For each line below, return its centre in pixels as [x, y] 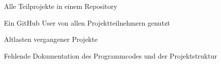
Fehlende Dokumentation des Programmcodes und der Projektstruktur [110, 55]
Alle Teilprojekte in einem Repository [61, 6]
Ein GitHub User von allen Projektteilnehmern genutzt [87, 22]
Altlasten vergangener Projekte [51, 39]
